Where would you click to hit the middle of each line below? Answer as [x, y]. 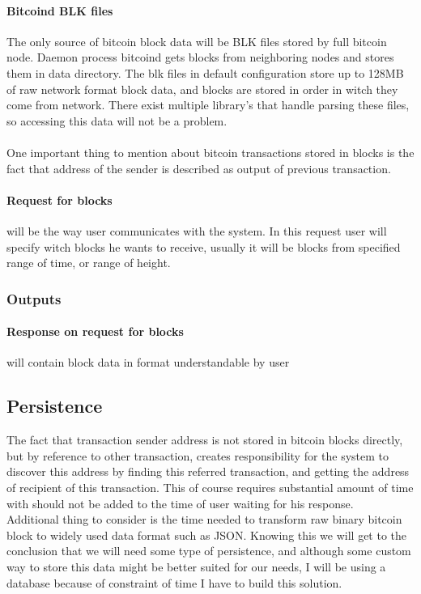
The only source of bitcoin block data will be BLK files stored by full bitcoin [197, 41]
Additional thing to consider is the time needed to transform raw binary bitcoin [204, 519]
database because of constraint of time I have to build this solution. [174, 582]
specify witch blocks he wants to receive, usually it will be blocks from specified [204, 246]
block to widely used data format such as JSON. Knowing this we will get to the [207, 535]
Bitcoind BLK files [60, 10]
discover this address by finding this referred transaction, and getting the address [208, 471]
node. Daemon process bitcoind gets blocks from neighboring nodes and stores [200, 57]
